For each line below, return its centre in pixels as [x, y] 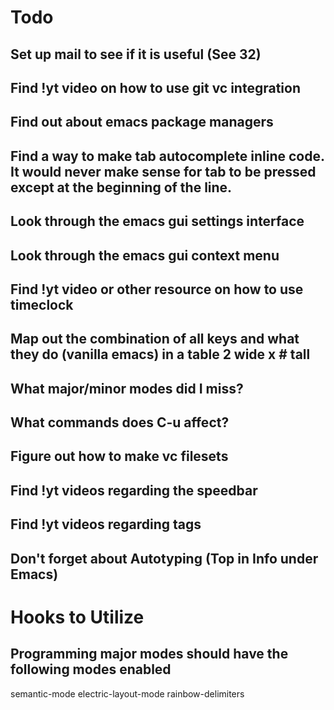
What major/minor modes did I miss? [127, 388]
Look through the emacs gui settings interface [157, 221]
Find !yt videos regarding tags [106, 524]
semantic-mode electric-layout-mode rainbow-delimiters [127, 693]
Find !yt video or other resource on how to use [157, 289]
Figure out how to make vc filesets [119, 456]
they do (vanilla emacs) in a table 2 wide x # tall [160, 354]
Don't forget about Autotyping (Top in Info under [164, 558]
